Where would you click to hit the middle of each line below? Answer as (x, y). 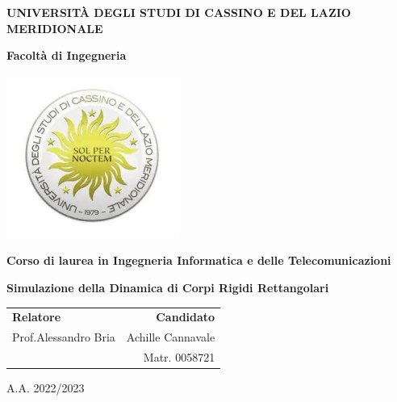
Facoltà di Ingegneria (67, 55)
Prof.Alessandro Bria (64, 337)
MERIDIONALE (55, 28)
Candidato (186, 317)
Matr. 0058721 (179, 357)
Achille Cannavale (171, 337)
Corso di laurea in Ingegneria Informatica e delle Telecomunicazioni (199, 260)
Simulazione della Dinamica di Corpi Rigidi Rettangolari (168, 287)
